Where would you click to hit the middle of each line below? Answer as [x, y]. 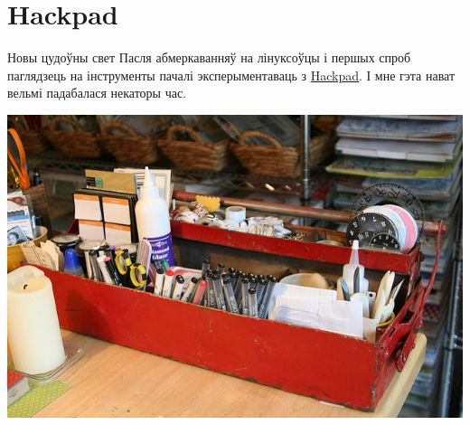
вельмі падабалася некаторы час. [97, 93]
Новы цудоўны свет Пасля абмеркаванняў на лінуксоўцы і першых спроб [209, 57]
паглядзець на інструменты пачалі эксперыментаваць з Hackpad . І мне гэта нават [231, 75]
